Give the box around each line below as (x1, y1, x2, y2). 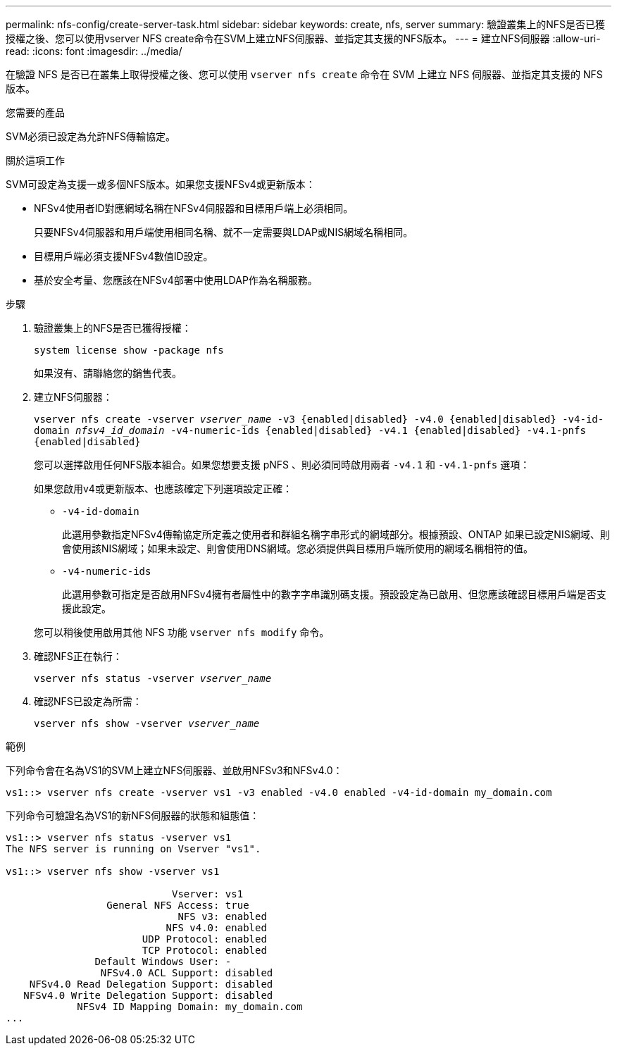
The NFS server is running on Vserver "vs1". (6, 843, 261, 854)
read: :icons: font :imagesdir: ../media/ (6, 45, 182, 57)
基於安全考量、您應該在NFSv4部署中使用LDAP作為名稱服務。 (34, 274, 318, 286)
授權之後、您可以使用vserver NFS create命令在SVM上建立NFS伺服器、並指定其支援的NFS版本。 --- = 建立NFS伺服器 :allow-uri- (6, 32, 601, 44)
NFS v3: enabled (177, 911, 267, 922)
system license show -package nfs (34, 344, 224, 356)
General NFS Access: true (106, 900, 249, 911)
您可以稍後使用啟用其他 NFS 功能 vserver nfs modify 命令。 (34, 626, 330, 638)
